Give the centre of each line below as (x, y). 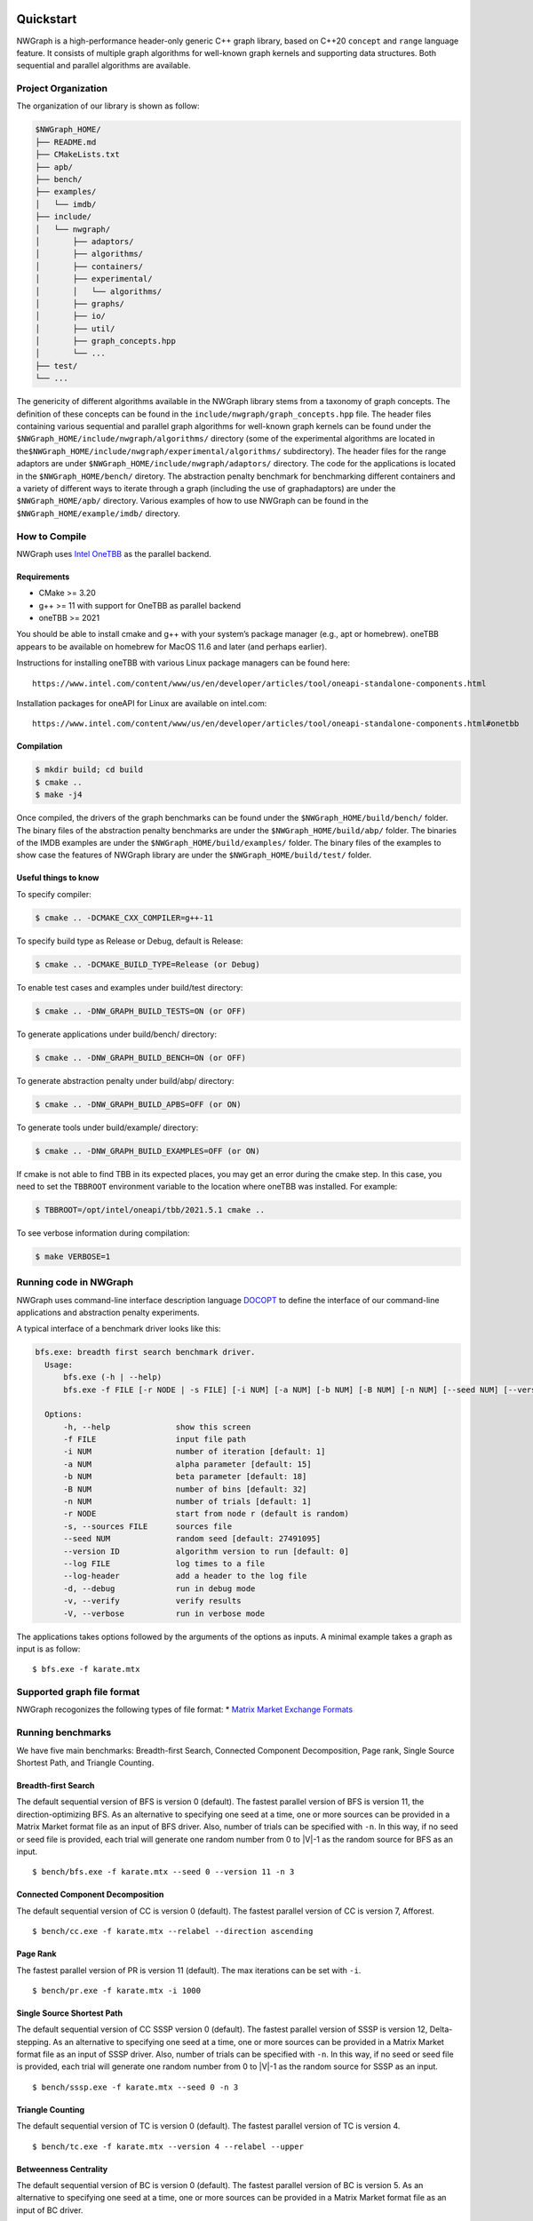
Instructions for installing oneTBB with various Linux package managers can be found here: (183, 663)
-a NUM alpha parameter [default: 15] (187, 1464)
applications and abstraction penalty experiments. (108, 1312)
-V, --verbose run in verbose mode (164, 1613)
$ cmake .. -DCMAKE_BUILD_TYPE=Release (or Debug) (148, 964)
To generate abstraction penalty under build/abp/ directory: (125, 1080)
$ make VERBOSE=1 (73, 1256)
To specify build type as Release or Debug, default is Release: (130, 941)
